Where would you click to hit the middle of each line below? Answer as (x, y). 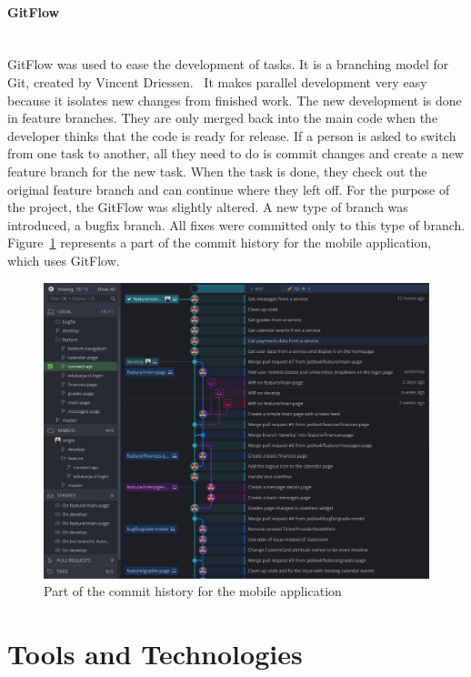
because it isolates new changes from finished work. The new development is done (235, 100)
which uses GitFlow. (64, 260)
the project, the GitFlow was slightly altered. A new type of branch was (208, 207)
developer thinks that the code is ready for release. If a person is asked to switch (232, 135)
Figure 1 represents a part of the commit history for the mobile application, (220, 243)
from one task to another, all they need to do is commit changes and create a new (235, 153)
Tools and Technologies (155, 653)
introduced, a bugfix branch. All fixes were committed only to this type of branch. (236, 224)
